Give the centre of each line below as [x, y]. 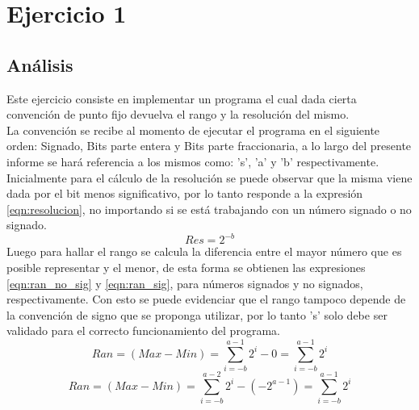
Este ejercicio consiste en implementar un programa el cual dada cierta [182, 98]
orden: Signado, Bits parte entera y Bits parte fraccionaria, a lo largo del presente [209, 146]
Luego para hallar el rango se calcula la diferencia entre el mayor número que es [204, 251]
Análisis [40, 64]
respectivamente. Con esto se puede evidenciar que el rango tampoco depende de [206, 299]
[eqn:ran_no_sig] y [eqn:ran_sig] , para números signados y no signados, [185, 283]
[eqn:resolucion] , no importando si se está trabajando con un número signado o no [209, 209]
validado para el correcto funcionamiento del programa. [143, 331]
